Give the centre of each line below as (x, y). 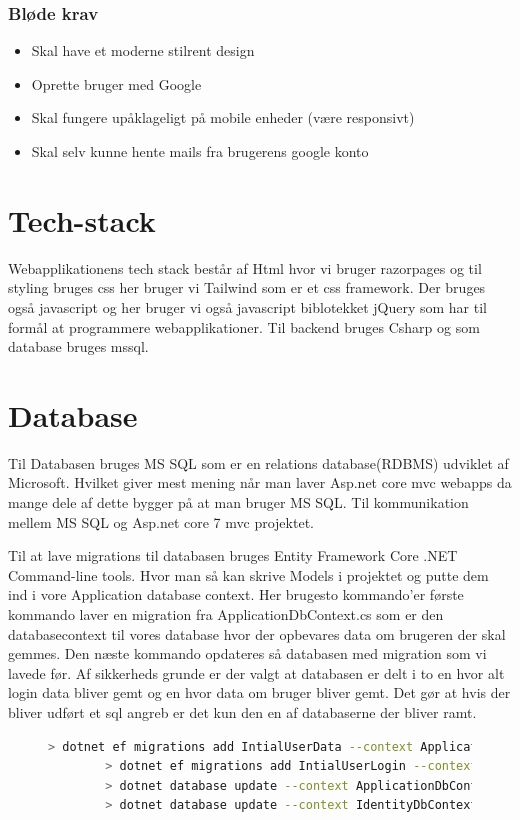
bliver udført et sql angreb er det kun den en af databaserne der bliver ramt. (242, 711)
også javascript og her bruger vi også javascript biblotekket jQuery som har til (247, 306)
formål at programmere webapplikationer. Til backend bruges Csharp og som (244, 326)
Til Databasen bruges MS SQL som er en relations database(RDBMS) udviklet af (258, 462)
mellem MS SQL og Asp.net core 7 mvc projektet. (161, 521)
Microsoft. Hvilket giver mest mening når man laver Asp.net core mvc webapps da (260, 482)
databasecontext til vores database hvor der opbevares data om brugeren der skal (257, 633)
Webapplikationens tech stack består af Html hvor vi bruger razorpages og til (245, 267)
